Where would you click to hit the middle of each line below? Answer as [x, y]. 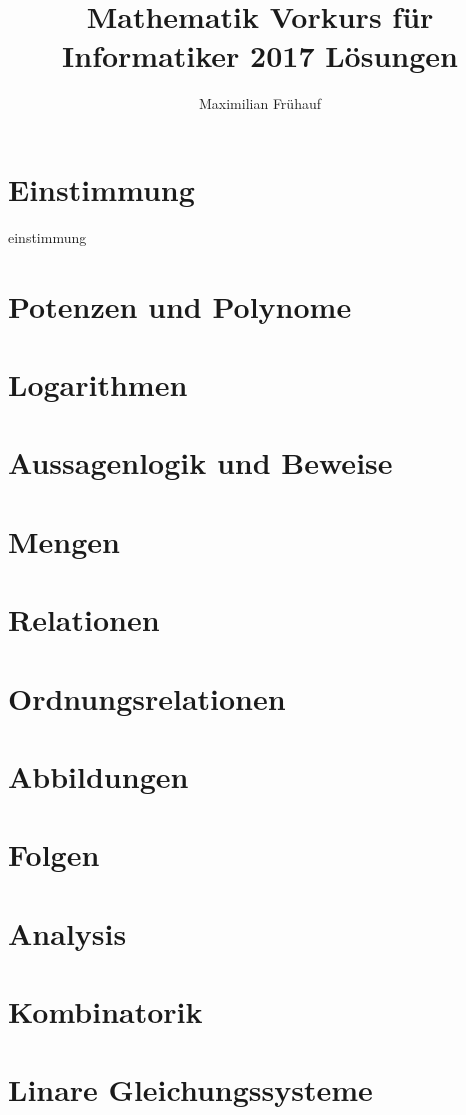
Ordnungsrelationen [147, 697]
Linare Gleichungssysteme [190, 1089]
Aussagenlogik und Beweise [200, 462]
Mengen [64, 540]
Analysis [67, 932]
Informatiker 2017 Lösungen [260, 55]
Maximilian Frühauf [259, 103]
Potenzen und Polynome [180, 305]
